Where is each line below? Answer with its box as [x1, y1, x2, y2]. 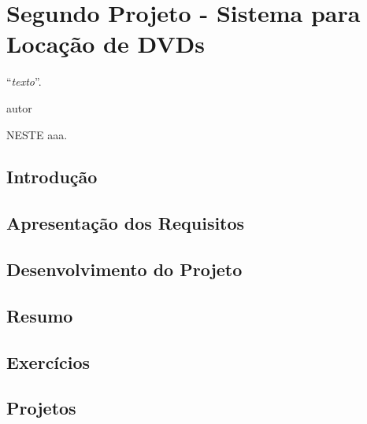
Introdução [6, 164, 98, 189]
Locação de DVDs [6, 28, 206, 60]
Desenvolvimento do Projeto [6, 257, 243, 282]
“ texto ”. [6, 73, 42, 90]
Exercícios [6, 349, 91, 374]
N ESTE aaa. [6, 126, 68, 142]
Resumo [6, 303, 73, 327]
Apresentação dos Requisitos [6, 211, 245, 235]
